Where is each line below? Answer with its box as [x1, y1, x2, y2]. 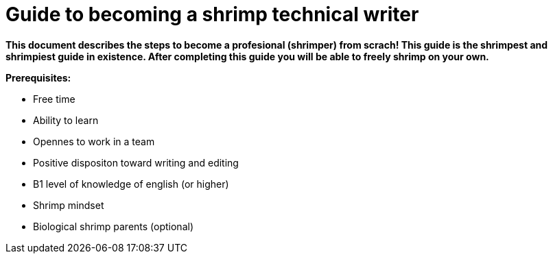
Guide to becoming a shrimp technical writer [5, 3, 419, 26]
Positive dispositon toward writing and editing [33, 156, 239, 169]
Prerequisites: [5, 71, 71, 84]
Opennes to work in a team [33, 135, 155, 147]
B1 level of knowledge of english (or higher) [33, 177, 229, 190]
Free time [33, 92, 75, 105]
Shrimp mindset [33, 199, 104, 211]
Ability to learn [33, 114, 99, 126]
